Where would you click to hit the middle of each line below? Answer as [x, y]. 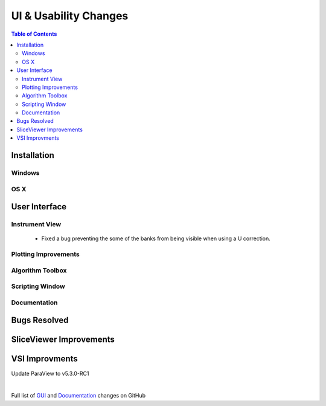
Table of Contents [34, 34]
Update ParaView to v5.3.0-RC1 [50, 373]
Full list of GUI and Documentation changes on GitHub [78, 396]
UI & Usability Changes [70, 16]
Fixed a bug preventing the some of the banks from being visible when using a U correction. [156, 238]
